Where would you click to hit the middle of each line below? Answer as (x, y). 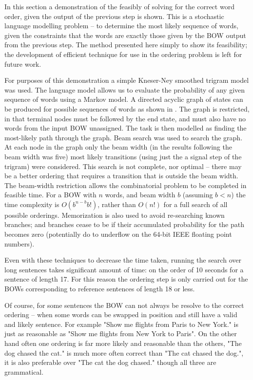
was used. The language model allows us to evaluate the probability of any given (125, 89)
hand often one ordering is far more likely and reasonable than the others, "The (123, 343)
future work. (23, 64)
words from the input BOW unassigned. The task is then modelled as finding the (126, 128)
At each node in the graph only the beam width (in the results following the (118, 147)
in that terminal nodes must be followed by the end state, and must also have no (125, 118)
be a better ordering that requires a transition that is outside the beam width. (121, 176)
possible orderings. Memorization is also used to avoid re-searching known (115, 215)
